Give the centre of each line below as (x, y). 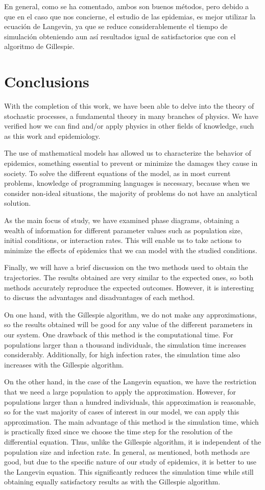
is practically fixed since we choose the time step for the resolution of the (118, 432)
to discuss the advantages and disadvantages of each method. (100, 297)
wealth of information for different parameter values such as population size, (123, 230)
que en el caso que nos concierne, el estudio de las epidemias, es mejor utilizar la (130, 16)
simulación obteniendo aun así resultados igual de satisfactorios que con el (120, 36)
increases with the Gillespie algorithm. (64, 364)
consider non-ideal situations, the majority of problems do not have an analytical (131, 193)
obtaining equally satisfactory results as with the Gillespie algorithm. (112, 482)
